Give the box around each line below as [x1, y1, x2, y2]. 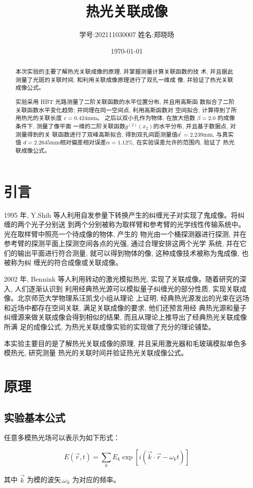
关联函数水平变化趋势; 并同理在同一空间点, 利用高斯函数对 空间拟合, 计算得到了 [15, 105, 231, 114]
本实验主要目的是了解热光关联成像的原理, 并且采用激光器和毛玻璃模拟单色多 [4, 338, 247, 348]
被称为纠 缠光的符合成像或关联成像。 [4, 257, 122, 267]
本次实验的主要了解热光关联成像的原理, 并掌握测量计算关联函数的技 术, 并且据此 [15, 67, 234, 76]
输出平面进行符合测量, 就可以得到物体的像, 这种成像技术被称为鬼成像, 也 [17, 247, 249, 258]
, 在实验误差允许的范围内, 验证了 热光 [133, 138, 235, 146]
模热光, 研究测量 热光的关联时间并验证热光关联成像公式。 [4, 347, 188, 358]
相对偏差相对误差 [59, 138, 106, 146]
